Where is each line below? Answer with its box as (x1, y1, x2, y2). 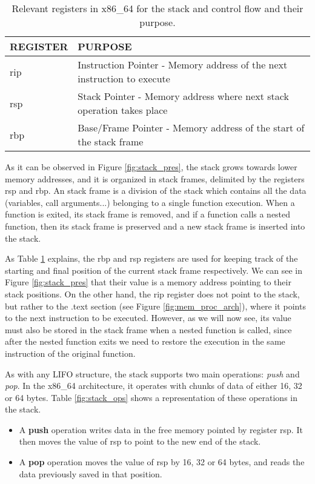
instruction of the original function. (5, 346, 136, 359)
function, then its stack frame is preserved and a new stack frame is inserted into (5, 219, 305, 232)
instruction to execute (78, 71, 170, 85)
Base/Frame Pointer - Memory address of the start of (78, 121, 305, 134)
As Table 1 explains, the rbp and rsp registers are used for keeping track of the (5, 252, 298, 265)
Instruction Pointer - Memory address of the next (78, 58, 288, 71)
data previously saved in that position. (19, 467, 162, 480)
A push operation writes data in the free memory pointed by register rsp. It (19, 423, 303, 436)
